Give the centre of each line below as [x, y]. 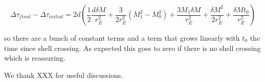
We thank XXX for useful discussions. [64, 75]
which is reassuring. [35, 58]
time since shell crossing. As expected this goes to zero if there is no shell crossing [132, 48]
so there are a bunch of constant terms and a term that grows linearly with [122, 38]
